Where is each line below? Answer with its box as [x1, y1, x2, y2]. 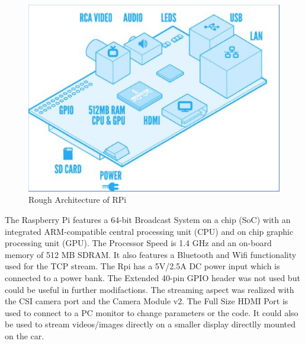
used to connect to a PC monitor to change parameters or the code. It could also [5, 306, 298, 318]
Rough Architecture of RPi [28, 193, 127, 206]
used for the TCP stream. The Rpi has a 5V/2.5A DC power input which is [5, 260, 280, 272]
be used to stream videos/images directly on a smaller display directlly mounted [5, 318, 296, 330]
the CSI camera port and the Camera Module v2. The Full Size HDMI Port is [5, 295, 288, 307]
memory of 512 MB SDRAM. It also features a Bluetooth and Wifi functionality [5, 248, 297, 260]
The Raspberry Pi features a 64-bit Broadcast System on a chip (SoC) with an [5, 214, 291, 226]
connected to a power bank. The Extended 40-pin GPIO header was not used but [5, 272, 300, 284]
